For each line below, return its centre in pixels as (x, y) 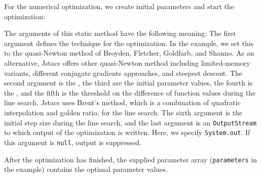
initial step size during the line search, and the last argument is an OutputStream (130, 122)
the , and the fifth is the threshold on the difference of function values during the (130, 92)
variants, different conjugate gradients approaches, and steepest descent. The (123, 73)
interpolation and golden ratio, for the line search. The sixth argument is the (123, 112)
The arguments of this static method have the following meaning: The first (120, 33)
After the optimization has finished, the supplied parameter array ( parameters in (131, 159)
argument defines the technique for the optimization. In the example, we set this (129, 43)
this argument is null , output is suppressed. (73, 142)
